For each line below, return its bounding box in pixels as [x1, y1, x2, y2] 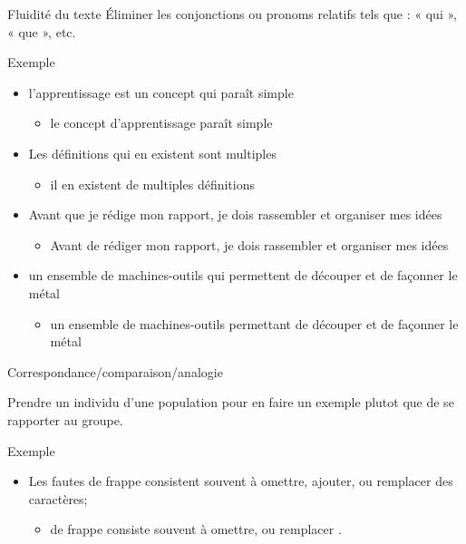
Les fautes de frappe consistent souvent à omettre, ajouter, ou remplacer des [28, 471, 453, 491]
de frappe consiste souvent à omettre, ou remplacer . [50, 520, 342, 539]
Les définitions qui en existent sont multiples [28, 143, 277, 162]
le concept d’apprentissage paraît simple [50, 113, 273, 132]
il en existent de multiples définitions [50, 174, 255, 193]
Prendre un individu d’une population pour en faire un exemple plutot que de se [7, 393, 454, 412]
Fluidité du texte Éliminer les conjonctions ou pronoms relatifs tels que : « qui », [7, 5, 457, 23]
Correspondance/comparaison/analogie [7, 362, 223, 381]
